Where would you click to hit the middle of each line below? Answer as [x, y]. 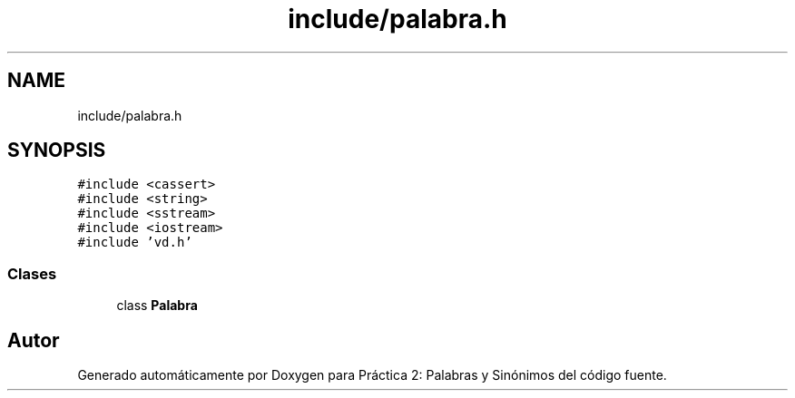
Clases [32, 273]
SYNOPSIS [57, 150]
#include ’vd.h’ [135, 243]
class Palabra [157, 306]
